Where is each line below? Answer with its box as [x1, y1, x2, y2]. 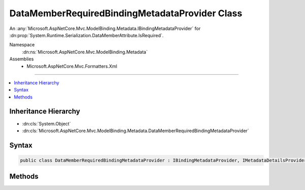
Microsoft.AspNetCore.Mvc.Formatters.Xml [26, 63, 117, 69]
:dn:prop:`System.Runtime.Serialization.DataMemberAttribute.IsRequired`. [9, 32, 164, 38]
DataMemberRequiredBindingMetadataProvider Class [9, 8, 242, 19]
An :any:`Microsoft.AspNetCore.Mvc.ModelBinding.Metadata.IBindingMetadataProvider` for [9, 25, 201, 31]
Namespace [9, 42, 35, 48]
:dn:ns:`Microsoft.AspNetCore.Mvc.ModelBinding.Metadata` [22, 49, 148, 55]
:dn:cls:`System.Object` [22, 120, 71, 126]
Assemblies [9, 56, 34, 62]
